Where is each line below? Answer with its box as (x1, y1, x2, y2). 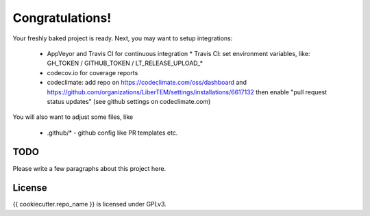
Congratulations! (12, 10, 112, 25)
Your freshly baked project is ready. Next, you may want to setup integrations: (12, 34, 233, 42)
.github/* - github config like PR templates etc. (47, 129, 178, 137)
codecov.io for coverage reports (47, 68, 138, 77)
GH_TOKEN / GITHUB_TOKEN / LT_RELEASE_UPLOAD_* (47, 59, 203, 68)
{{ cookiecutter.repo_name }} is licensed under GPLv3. (12, 200, 167, 208)
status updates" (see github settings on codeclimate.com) (47, 97, 211, 105)
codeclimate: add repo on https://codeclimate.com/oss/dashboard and (47, 79, 247, 87)
